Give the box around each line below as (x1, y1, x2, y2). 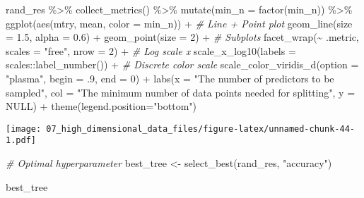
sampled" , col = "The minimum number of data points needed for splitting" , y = (6, 85, 356, 99)
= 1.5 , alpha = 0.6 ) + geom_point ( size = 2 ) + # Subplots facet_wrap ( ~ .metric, (6, 30, 359, 44)
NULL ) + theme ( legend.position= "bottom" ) (6, 99, 197, 113)
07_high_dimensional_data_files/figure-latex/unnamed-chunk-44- (46, 123, 355, 134)
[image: (6, 123, 42, 134)
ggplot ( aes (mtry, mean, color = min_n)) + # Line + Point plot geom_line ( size (6, 16, 353, 30)
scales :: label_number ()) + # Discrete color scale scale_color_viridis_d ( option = (6, 57, 359, 72)
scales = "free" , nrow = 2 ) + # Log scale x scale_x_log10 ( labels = (6, 43, 296, 58)
